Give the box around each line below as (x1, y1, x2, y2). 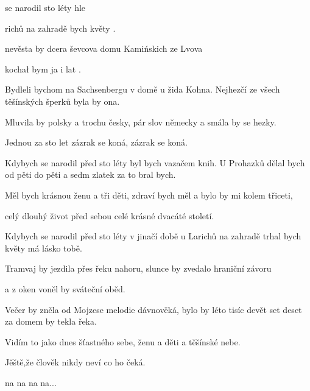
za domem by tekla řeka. (5, 315, 97, 328)
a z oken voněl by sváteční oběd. (5, 282, 125, 295)
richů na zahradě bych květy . (5, 21, 116, 34)
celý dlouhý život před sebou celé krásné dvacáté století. (5, 209, 214, 222)
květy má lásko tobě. (5, 241, 82, 254)
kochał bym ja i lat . (5, 62, 81, 75)
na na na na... (5, 376, 57, 389)
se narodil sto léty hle (5, 1, 86, 13)
